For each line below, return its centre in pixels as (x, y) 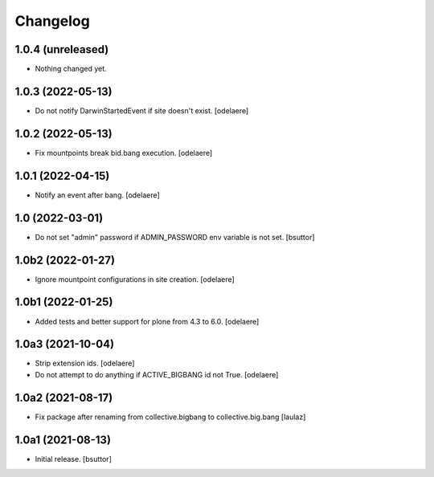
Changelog (52, 21)
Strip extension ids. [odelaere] (85, 363)
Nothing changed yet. (71, 69)
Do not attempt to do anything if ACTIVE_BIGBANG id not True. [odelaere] (157, 374)
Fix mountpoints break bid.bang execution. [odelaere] (124, 153)
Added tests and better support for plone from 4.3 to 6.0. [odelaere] (147, 321)
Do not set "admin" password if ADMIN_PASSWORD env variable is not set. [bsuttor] (175, 237)
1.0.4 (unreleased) (62, 49)
